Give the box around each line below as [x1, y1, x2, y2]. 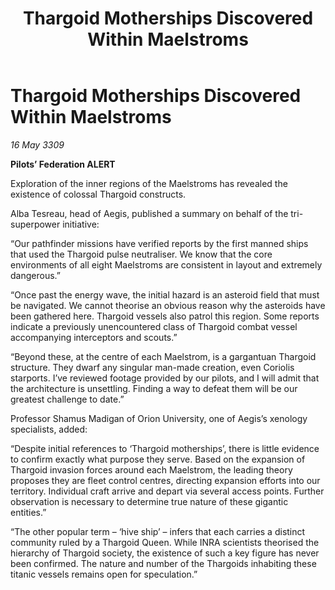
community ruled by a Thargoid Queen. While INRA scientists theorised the [10, 536, 320, 548]
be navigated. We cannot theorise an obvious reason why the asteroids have [10, 299, 326, 311]
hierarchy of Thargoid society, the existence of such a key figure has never [10, 547, 320, 559]
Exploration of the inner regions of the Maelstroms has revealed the [10, 177, 288, 189]
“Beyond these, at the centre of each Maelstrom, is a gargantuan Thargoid [10, 350, 317, 362]
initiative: [62, 218, 100, 230]
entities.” [10, 506, 47, 518]
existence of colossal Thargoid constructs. [10, 188, 187, 200]
